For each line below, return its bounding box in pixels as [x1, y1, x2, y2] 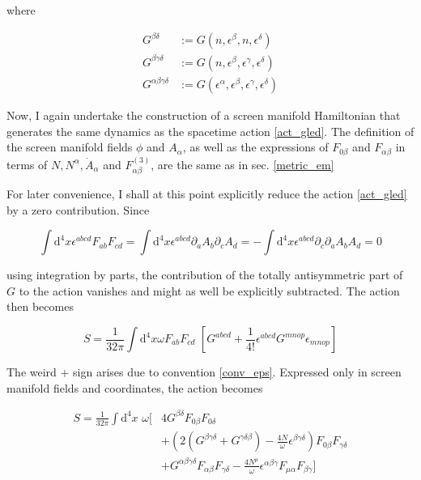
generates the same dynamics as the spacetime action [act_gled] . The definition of [6, 122, 415, 139]
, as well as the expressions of [182, 138, 329, 155]
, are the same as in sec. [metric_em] [151, 155, 334, 172]
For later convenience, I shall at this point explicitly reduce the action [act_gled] [6, 185, 407, 202]
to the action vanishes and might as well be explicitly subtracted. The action [19, 282, 400, 299]
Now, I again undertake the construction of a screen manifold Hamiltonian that [6, 107, 401, 124]
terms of [6, 155, 48, 172]
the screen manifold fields [6, 138, 133, 155]
